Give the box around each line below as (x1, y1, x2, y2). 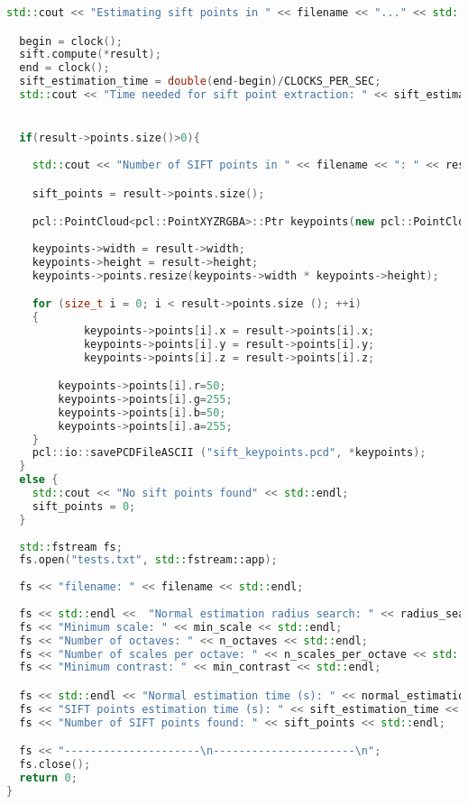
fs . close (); (19, 758, 91, 772)
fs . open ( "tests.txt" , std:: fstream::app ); (19, 553, 278, 567)
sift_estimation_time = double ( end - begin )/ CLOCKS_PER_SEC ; (19, 75, 381, 88)
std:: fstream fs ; (19, 540, 123, 553)
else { (19, 473, 59, 487)
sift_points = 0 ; (32, 499, 136, 513)
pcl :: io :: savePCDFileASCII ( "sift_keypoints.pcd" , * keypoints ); (32, 446, 427, 460)
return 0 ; (19, 772, 78, 785)
